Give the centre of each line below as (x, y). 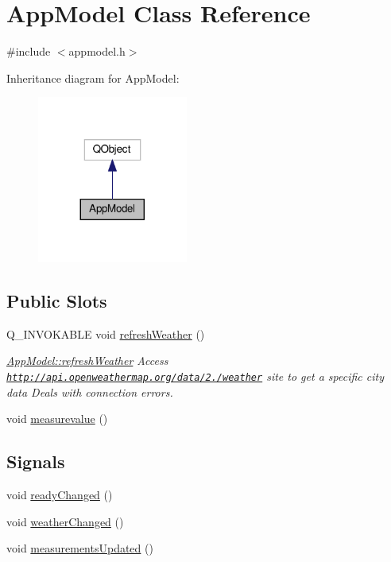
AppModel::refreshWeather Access (87, 360)
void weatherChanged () (65, 521)
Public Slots (57, 301)
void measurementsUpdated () (80, 548)
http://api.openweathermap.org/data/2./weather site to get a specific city (195, 376)
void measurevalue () (57, 419)
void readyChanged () (60, 495)
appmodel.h (97, 51)
